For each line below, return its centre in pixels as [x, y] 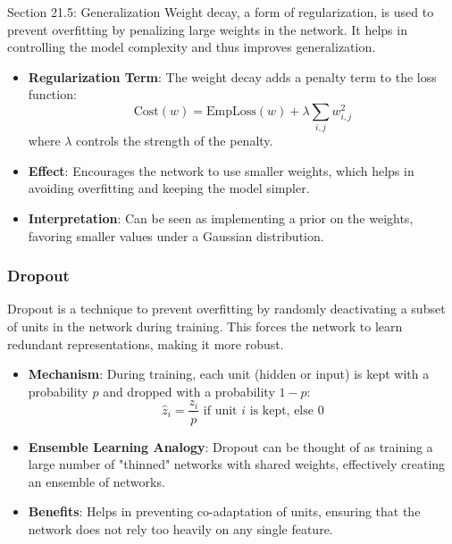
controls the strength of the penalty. [175, 141]
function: [52, 94]
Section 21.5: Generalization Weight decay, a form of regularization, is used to [221, 12]
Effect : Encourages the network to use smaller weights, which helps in [221, 170]
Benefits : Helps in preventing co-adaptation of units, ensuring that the [224, 511]
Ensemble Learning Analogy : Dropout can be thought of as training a [230, 446]
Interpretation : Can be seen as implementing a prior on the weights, [221, 218]
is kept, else [281, 410]
